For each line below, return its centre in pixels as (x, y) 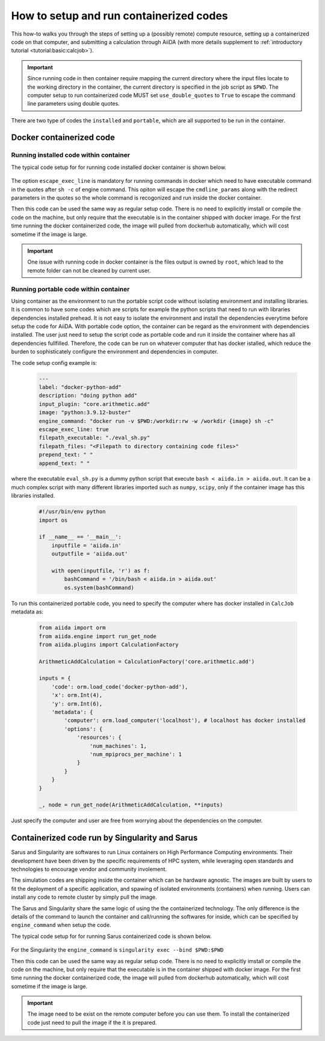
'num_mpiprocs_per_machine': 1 (135, 754)
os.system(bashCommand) (99, 587)
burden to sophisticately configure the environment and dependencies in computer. (115, 352)
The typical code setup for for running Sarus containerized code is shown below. (111, 936)
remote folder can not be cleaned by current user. (89, 270)
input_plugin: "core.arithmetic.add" (94, 404)
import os (53, 520)
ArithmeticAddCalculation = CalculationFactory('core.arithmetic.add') (147, 661)
